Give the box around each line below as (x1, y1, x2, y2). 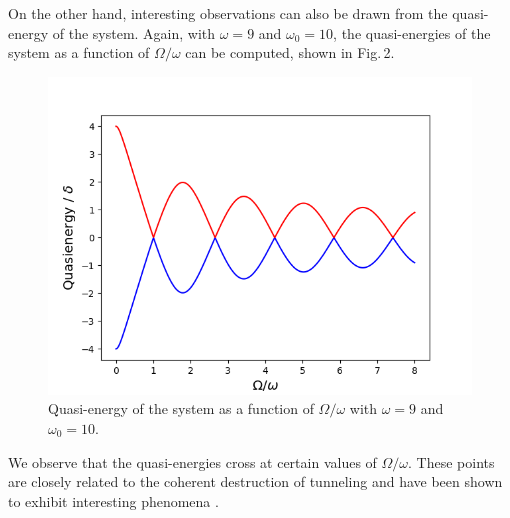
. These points (408, 451, 495, 472)
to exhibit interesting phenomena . (8, 490, 219, 511)
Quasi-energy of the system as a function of (48, 398, 314, 419)
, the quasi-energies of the (333, 22, 491, 43)
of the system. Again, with (52, 22, 216, 43)
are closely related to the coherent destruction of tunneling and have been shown (8, 471, 503, 492)
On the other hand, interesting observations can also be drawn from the (8, 3, 448, 23)
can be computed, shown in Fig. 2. (185, 42, 395, 63)
